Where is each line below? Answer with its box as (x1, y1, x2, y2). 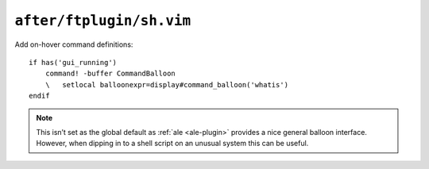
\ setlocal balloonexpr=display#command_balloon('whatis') (44, 80, 289, 89)
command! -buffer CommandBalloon (44, 69, 176, 79)
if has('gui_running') (29, 58, 118, 67)
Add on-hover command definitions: (14, 40, 133, 49)
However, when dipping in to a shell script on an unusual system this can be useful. (36, 139, 309, 148)
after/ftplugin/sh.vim (14, 12, 191, 29)
